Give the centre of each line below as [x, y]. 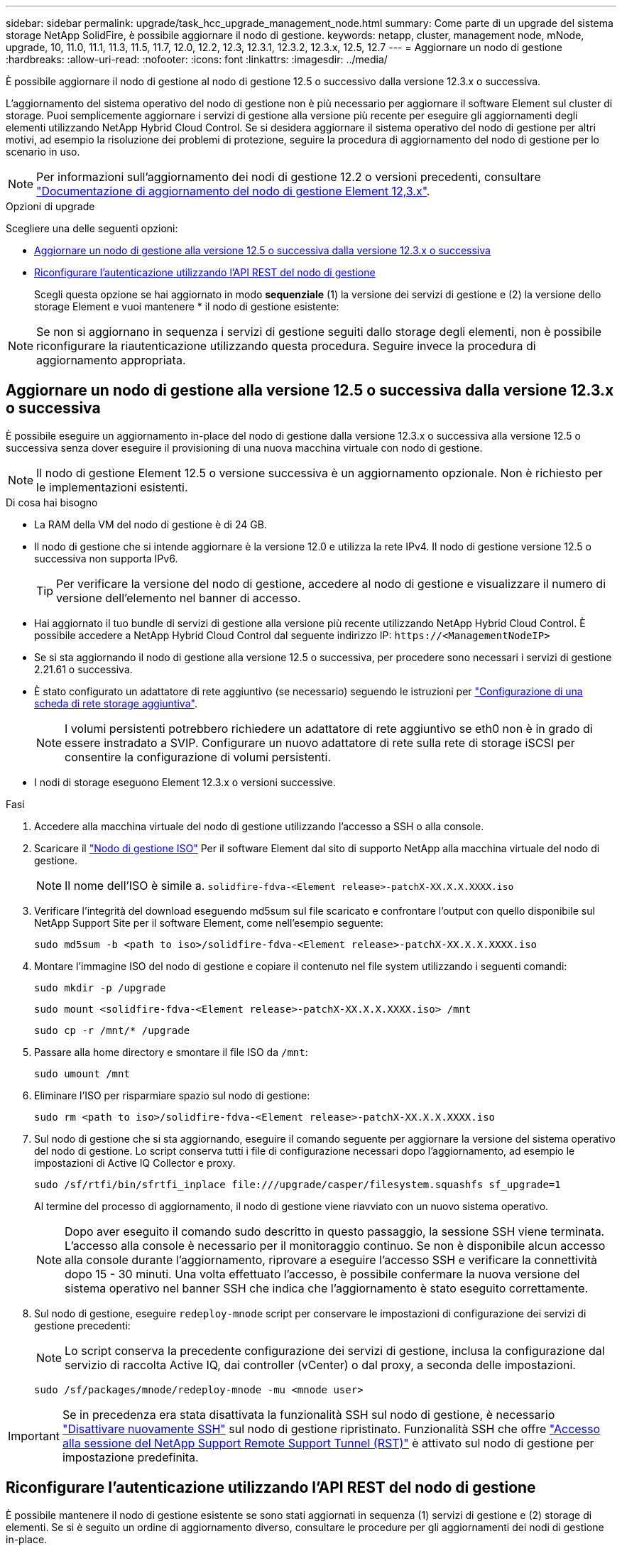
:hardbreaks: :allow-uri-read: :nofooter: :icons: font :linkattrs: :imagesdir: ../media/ [197, 59]
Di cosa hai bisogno [52, 502]
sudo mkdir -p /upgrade [100, 987]
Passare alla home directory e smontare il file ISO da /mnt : [171, 1052]
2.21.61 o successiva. [83, 669]
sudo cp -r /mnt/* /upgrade [112, 1030]
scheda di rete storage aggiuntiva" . [116, 703]
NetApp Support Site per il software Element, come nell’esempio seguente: [209, 923]
